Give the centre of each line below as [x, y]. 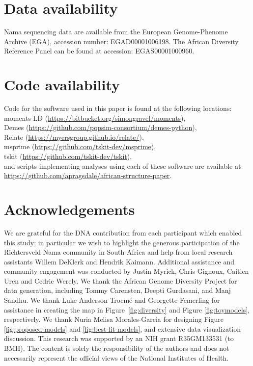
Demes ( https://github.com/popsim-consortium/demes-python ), [100, 127]
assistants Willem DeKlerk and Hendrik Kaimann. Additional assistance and [119, 261]
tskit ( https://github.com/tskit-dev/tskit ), [68, 156]
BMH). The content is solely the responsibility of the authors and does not [117, 348]
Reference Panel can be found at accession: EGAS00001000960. [99, 51]
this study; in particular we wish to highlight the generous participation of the [122, 242]
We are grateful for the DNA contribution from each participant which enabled [123, 232]
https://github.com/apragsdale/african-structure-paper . [88, 175]
